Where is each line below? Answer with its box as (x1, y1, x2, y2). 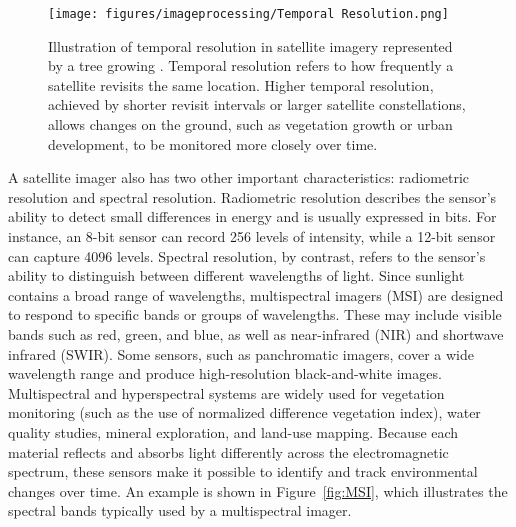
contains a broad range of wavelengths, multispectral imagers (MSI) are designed (8, 284, 504, 305)
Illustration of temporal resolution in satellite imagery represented (48, 35, 453, 56)
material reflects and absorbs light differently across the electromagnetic (8, 441, 449, 462)
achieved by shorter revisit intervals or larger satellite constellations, (48, 94, 466, 115)
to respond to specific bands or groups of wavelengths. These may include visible (8, 304, 502, 325)
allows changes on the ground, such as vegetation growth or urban (48, 114, 453, 135)
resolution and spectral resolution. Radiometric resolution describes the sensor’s (8, 186, 497, 207)
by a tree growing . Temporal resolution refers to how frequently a (48, 55, 454, 76)
